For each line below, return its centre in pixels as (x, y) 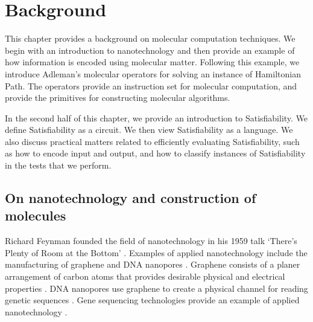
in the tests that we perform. (58, 165)
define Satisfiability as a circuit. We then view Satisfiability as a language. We (149, 130)
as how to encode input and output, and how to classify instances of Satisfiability (155, 153)
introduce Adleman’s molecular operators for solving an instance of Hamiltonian (153, 73)
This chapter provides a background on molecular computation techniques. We (150, 38)
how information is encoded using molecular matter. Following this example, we (152, 62)
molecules (36, 215)
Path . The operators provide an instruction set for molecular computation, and (151, 85)
